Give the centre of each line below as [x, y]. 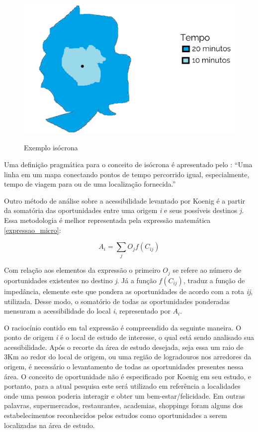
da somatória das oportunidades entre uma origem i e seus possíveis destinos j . [124, 210]
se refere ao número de [207, 270]
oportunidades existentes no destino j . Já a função [80, 280]
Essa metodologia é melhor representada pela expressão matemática [107, 220]
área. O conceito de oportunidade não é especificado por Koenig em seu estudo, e [128, 376]
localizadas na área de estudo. [49, 425]
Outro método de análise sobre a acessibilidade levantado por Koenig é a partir [125, 200]
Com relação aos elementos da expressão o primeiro [82, 270]
